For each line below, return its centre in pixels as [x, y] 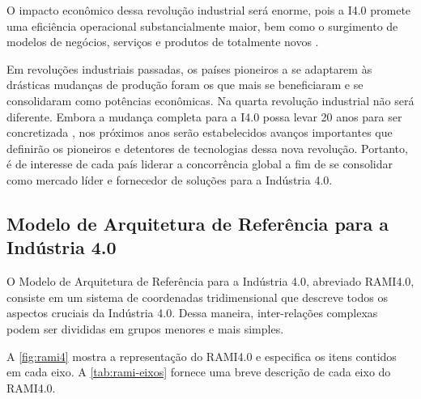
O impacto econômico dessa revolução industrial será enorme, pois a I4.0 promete [209, 10]
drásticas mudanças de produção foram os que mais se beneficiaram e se [185, 85]
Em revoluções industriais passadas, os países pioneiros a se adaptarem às [189, 68]
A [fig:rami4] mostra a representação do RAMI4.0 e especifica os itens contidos [202, 356]
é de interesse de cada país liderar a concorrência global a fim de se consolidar [200, 164]
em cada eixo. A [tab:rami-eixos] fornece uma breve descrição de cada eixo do [199, 372]
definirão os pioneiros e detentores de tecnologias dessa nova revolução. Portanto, [207, 148]
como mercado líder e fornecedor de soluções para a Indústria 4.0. [170, 179]
